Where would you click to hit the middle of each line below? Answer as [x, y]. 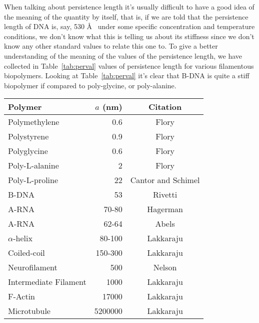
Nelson [165, 267]
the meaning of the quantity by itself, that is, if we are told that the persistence [126, 16]
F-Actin [22, 296]
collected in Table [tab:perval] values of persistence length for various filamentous [129, 65]
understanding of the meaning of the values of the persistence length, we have [123, 55]
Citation [165, 107]
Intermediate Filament [47, 282]
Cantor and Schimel [165, 180]
